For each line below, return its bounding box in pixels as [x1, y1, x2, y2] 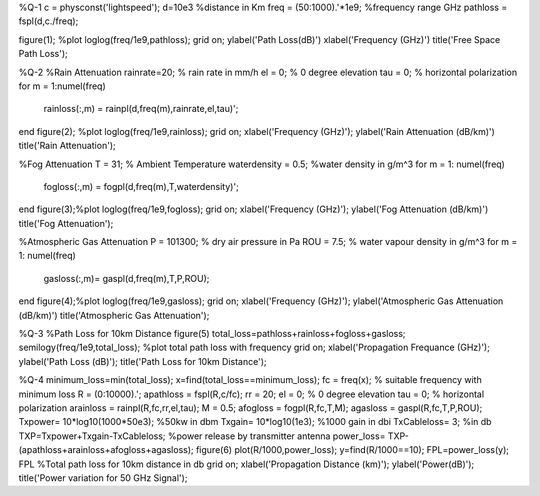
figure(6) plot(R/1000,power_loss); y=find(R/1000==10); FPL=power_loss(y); [195, 444, 510, 456]
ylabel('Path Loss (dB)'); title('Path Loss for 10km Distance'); [18, 355, 267, 367]
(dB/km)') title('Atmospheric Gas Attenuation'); [18, 309, 210, 321]
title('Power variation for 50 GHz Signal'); [18, 471, 188, 484]
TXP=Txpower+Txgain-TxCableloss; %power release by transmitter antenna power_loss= [18, 430, 386, 442]
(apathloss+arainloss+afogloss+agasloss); [18, 444, 194, 456]
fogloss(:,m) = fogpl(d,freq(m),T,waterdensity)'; [43, 180, 239, 192]
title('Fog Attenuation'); [18, 217, 114, 229]
